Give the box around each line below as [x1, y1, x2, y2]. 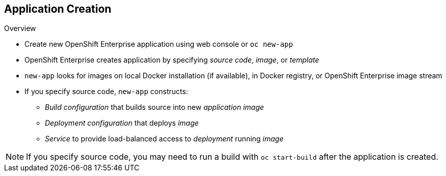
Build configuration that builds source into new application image [45, 103, 264, 112]
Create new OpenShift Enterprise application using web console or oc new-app [24, 40, 293, 49]
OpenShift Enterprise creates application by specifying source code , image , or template [24, 55, 320, 65]
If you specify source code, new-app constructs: [24, 87, 188, 96]
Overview [4, 24, 36, 33]
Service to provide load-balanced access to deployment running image [45, 134, 284, 143]
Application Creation [4, 3, 112, 15]
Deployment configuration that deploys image [45, 119, 199, 128]
